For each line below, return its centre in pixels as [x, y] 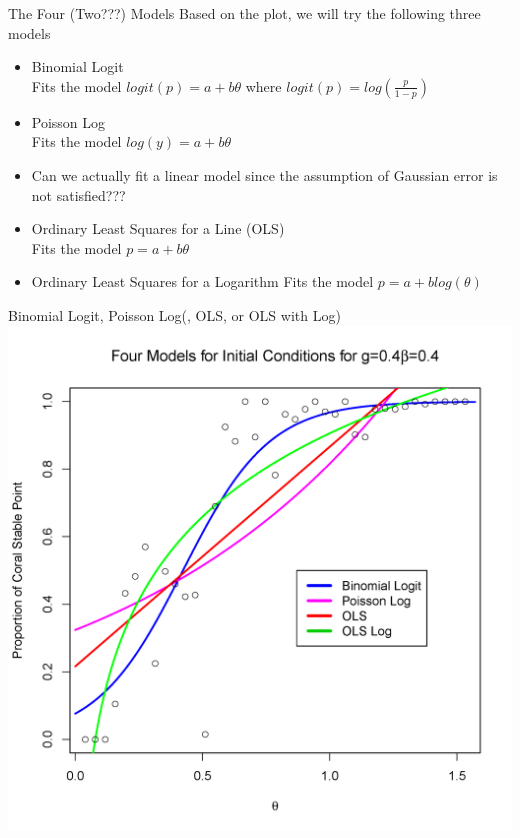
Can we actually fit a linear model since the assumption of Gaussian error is [264, 174]
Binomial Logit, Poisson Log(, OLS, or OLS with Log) [174, 314]
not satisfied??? [78, 194]
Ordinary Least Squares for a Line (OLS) [158, 228]
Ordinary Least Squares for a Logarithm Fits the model [202, 281]
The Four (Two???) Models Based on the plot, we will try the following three [244, 13]
